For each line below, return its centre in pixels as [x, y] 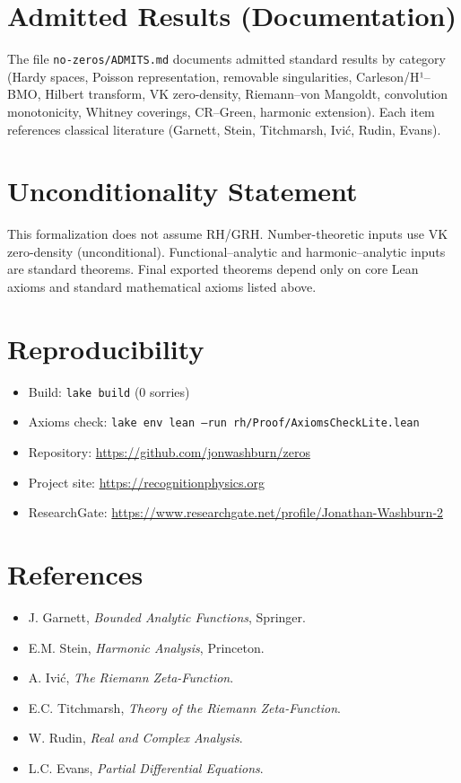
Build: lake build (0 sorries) [109, 391]
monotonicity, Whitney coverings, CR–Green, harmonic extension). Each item [221, 111]
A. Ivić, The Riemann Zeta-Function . [131, 677]
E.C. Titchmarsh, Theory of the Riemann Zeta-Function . [184, 707]
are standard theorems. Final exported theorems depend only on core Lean [213, 269]
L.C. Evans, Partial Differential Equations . [146, 767]
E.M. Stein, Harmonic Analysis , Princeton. [146, 647]
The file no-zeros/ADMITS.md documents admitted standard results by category [226, 59]
